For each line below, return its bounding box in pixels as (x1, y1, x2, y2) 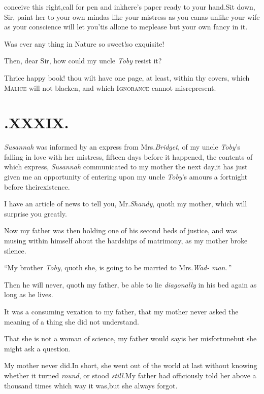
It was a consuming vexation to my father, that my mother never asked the (4, 306, 239, 316)
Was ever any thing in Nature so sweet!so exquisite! (4, 38, 164, 49)
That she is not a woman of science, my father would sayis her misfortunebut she (4, 333, 257, 344)
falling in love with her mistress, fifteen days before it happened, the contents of (4, 151, 253, 162)
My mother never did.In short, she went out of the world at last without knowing (4, 360, 257, 371)
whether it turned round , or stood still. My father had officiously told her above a (4, 370, 256, 380)
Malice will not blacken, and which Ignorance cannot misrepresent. (4, 82, 216, 93)
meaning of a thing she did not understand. (4, 316, 139, 327)
